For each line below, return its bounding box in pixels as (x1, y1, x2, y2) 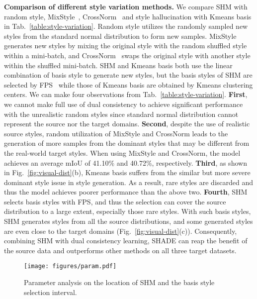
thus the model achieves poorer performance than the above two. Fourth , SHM (4, 187, 248, 197)
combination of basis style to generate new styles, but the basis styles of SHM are (4, 70, 253, 80)
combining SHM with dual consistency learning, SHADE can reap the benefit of (4, 235, 248, 246)
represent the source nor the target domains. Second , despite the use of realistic (4, 118, 250, 129)
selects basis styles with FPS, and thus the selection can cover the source (4, 196, 226, 206)
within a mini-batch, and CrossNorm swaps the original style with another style (4, 50, 251, 60)
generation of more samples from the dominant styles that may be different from (4, 138, 250, 148)
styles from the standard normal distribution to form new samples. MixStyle (4, 30, 237, 41)
